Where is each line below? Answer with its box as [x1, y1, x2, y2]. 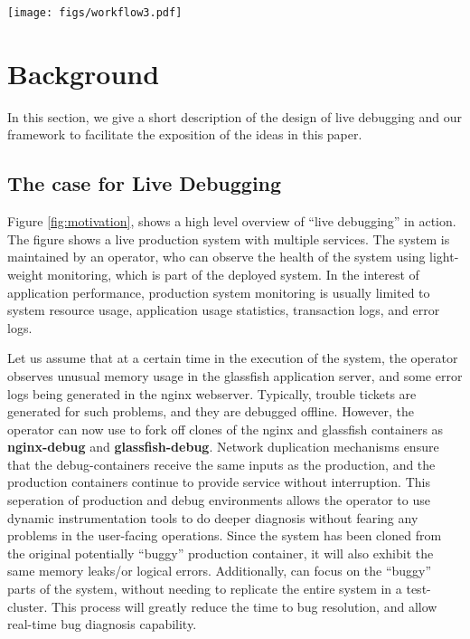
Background [7, 54, 160, 91]
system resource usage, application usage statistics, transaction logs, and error [7, 300, 440, 319]
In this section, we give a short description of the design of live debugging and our [7, 107, 462, 126]
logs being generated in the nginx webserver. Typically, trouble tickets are [7, 384, 417, 403]
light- [429, 247, 459, 266]
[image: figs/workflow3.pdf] [7, 6, 183, 19]
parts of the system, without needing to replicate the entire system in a [7, 579, 402, 598]
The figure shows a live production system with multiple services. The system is [7, 229, 450, 248]
